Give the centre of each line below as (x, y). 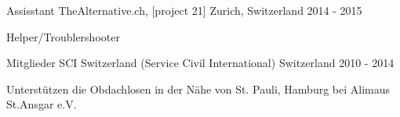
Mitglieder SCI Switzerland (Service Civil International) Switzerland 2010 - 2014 (200, 63)
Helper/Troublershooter (63, 36)
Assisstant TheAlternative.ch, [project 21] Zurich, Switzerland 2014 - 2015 (184, 10)
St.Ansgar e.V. (42, 104)
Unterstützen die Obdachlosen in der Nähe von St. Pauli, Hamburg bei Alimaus (198, 89)
